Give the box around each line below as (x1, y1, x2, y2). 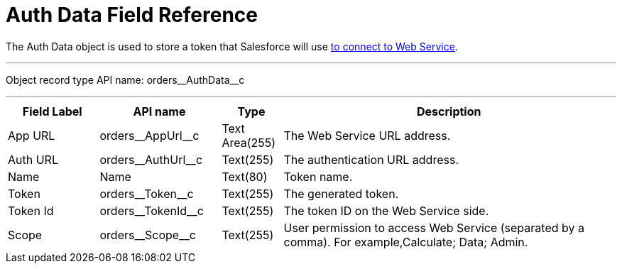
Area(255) (222, 135, 276, 150)
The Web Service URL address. (283, 128, 451, 143)
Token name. (283, 169, 353, 184)
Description (417, 104, 481, 119)
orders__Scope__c (99, 227, 196, 242)
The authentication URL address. (283, 152, 459, 167)
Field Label (22, 104, 82, 119)
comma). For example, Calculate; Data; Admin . (283, 234, 528, 249)
